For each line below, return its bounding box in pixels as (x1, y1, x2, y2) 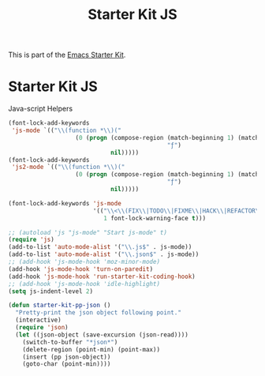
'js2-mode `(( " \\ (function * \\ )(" (11, 164, 125, 171)
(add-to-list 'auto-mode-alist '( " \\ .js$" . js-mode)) (8, 243, 192, 251)
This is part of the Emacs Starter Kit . (8, 50, 126, 60)
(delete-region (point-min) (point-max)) (22, 345, 160, 353)
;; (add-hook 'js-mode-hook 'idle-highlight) (8, 280, 160, 288)
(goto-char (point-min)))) (22, 360, 111, 368)
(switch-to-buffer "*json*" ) (22, 338, 118, 346)
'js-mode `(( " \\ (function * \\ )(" (11, 126, 122, 134)
